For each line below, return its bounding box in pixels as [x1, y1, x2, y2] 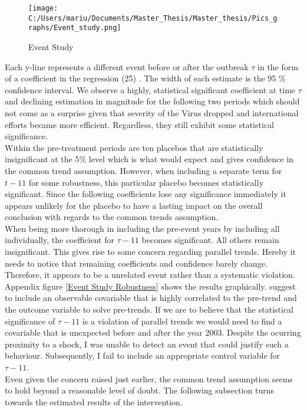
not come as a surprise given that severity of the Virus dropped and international [5, 106, 299, 119]
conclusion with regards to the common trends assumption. [5, 211, 219, 223]
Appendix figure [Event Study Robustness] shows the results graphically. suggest [5, 280, 296, 292]
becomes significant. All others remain [141, 234, 279, 246]
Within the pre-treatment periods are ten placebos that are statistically [5, 141, 263, 153]
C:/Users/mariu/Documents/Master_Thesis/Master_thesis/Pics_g [28, 14, 278, 22]
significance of [5, 314, 55, 327]
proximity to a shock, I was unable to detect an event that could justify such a [5, 337, 289, 350]
